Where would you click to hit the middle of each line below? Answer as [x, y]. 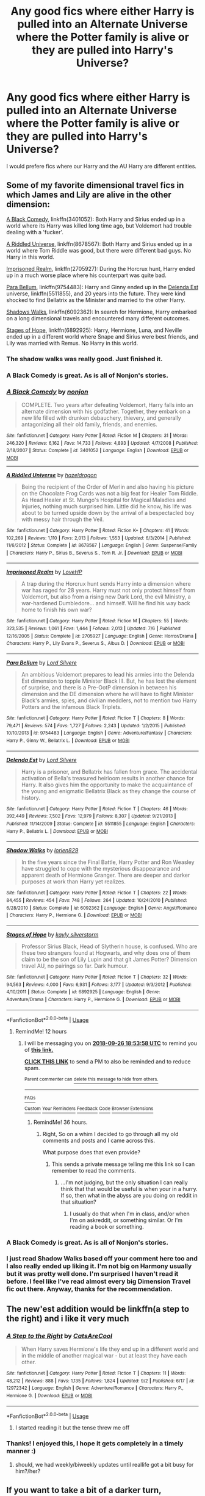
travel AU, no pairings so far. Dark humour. [75, 966]
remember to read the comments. [94, 1170]
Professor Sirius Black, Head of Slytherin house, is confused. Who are [109, 946]
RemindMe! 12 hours [41, 1032]
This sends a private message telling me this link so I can [123, 1164]
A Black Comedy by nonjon [47, 392]
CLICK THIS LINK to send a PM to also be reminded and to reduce [107, 1062]
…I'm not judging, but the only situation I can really [124, 1182]
